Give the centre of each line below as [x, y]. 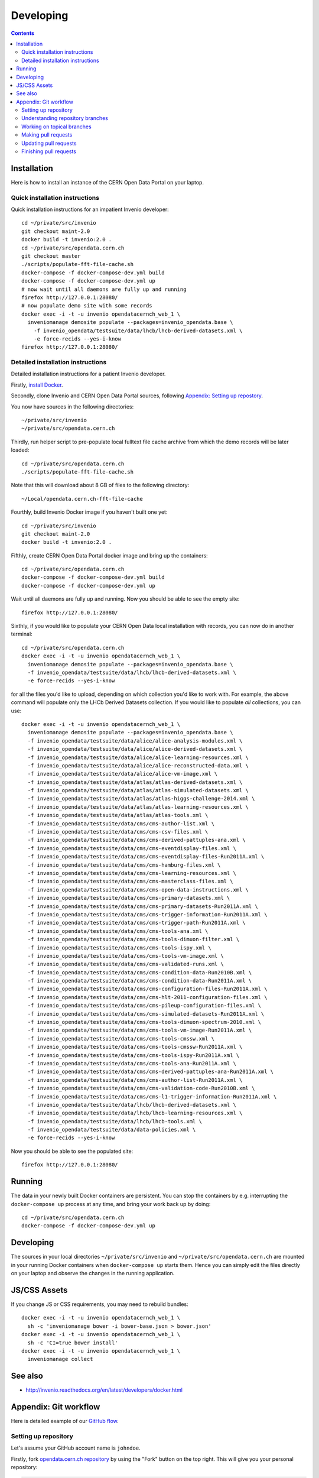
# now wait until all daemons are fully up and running [104, 289]
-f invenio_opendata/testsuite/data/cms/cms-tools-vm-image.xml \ [126, 956]
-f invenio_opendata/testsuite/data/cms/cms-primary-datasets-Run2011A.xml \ [143, 906]
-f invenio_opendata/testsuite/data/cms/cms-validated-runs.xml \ [126, 964]
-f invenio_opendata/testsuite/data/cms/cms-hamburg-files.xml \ [124, 865]
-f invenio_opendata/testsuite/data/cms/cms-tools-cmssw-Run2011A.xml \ [135, 1047]
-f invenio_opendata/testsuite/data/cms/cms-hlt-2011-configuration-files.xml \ [147, 997]
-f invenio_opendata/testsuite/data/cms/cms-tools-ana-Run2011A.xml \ [132, 1063]
